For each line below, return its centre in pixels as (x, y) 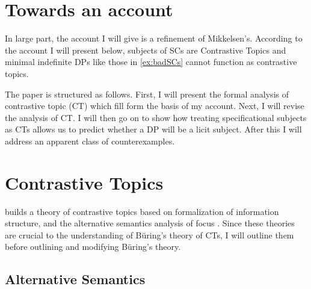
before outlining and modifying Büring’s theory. (93, 247)
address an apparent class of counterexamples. (90, 141)
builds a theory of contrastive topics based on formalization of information (142, 211)
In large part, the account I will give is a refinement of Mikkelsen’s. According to (154, 38)
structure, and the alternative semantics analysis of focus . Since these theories (150, 223)
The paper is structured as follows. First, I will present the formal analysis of (147, 94)
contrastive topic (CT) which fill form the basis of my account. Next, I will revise (155, 106)
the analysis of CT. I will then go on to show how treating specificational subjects (156, 117)
